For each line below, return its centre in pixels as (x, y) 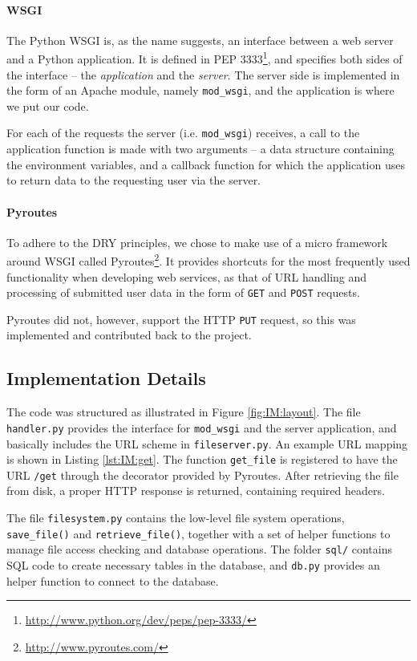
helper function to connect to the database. (113, 580)
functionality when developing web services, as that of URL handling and (187, 276)
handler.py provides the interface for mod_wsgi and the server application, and (202, 427)
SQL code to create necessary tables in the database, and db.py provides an (193, 565)
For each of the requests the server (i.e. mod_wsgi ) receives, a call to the (183, 133)
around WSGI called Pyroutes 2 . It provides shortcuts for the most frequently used (208, 260)
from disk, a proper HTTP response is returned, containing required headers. (196, 491)
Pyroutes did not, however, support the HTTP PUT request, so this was (181, 319)
